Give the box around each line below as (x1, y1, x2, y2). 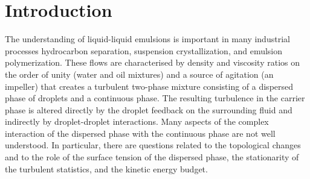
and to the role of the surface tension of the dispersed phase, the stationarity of (5, 151, 299, 163)
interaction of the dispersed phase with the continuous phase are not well (5, 127, 276, 139)
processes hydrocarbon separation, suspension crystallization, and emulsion (5, 44, 283, 57)
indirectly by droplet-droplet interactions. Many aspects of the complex (5, 115, 269, 128)
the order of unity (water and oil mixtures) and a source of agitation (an (5, 68, 274, 80)
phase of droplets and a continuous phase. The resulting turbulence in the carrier (5, 92, 305, 104)
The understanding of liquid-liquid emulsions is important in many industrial (5, 33, 290, 45)
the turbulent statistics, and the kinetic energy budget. (5, 162, 208, 175)
